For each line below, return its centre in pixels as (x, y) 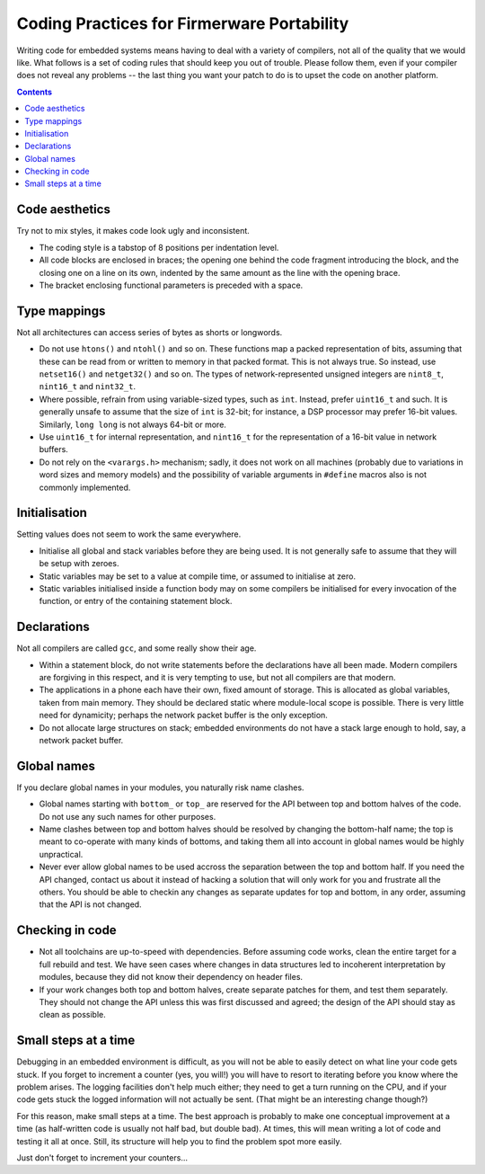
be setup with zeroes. (79, 564)
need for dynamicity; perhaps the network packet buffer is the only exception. (183, 716)
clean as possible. (73, 1015)
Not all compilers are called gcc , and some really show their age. (137, 648)
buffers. (54, 449)
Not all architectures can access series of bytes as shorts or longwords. (150, 332)
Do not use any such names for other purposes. (128, 816)
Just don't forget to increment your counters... (102, 1157)
